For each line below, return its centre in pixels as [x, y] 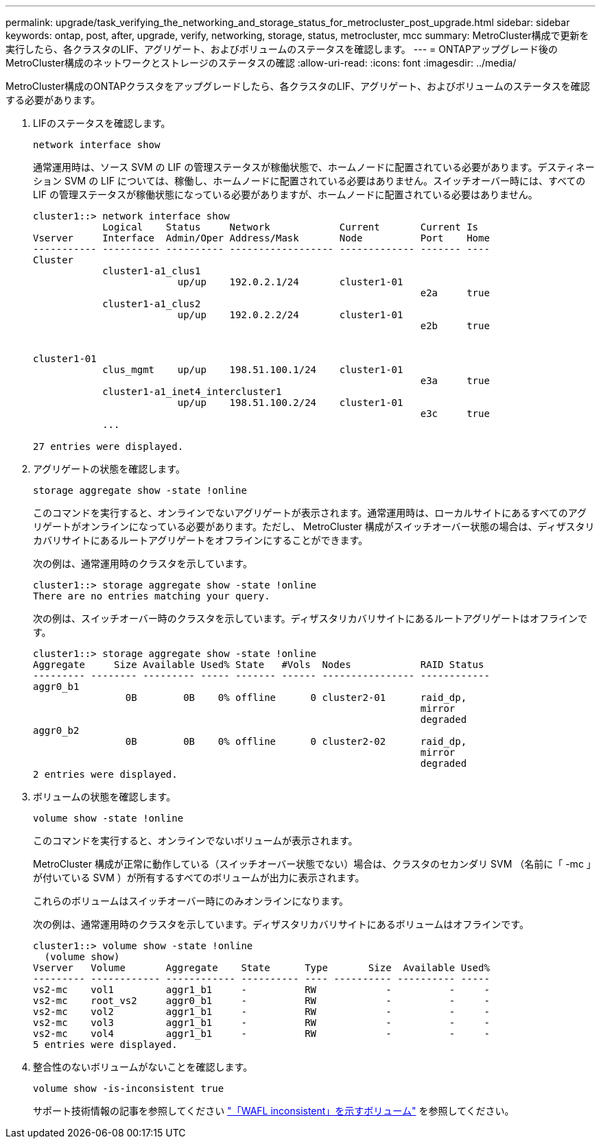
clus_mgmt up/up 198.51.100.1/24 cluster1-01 [253, 370]
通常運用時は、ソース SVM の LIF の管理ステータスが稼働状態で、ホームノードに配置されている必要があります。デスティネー [314, 167]
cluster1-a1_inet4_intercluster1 [192, 392]
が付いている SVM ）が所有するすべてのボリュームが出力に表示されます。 [199, 878]
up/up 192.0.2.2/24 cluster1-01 [290, 315]
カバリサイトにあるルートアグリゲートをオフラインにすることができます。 [201, 540]
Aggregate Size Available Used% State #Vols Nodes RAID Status [259, 665]
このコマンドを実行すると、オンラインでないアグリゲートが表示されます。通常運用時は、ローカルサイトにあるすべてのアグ [310, 513]
